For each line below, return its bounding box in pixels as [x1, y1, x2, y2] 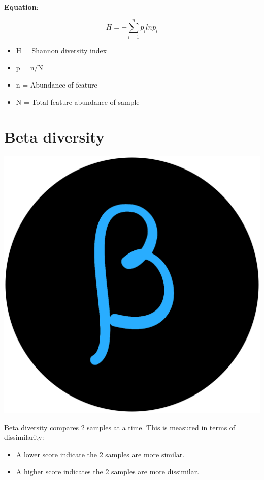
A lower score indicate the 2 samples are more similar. [16, 449, 185, 459]
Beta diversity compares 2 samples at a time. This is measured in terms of [4, 421, 236, 432]
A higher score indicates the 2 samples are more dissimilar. [16, 466, 200, 476]
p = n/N [16, 62, 44, 73]
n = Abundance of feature [16, 79, 97, 90]
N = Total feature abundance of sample [16, 96, 140, 107]
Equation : [4, 2, 39, 12]
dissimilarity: [4, 432, 44, 442]
